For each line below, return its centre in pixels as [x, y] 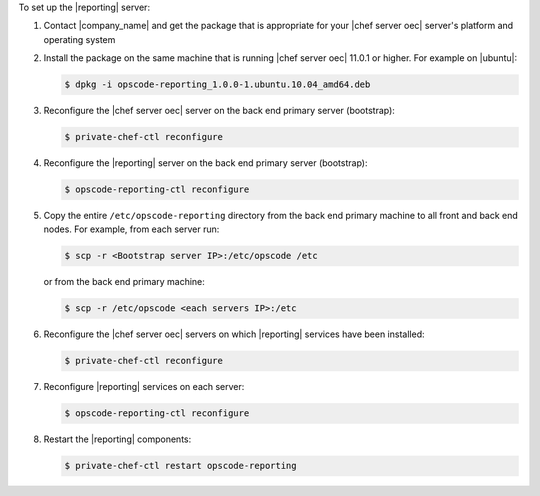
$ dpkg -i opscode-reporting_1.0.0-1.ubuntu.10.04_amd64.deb [217, 84]
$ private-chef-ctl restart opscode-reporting [180, 466]
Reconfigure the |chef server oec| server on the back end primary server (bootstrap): [219, 111]
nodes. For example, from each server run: [131, 229]
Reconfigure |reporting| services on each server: [144, 387]
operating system [79, 39]
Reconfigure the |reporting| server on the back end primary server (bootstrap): [205, 163]
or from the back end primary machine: [124, 282]
